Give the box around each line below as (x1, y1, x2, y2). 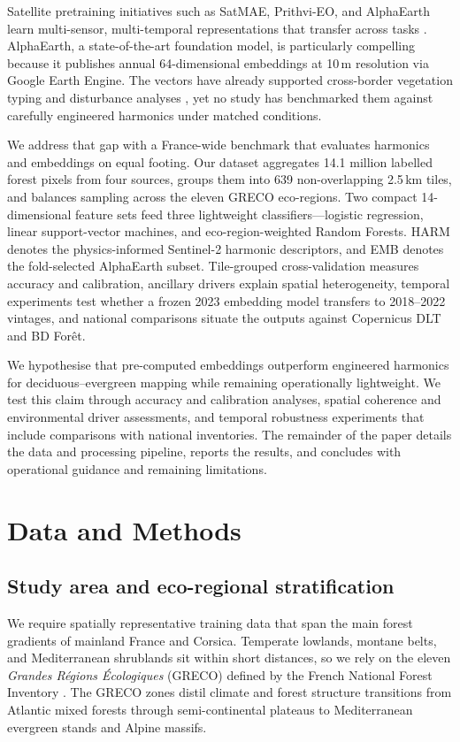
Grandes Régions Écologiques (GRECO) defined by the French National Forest (7, 665, 433, 684)
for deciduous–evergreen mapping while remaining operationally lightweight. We (7, 372, 441, 391)
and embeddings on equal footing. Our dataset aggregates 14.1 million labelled (7, 152, 433, 171)
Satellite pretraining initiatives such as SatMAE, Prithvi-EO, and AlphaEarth (7, 2, 431, 19)
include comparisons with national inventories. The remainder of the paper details (7, 425, 452, 443)
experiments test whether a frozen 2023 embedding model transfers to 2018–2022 (7, 291, 446, 310)
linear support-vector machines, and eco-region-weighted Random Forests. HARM (7, 222, 450, 241)
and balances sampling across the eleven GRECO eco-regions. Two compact (7, 187, 418, 205)
